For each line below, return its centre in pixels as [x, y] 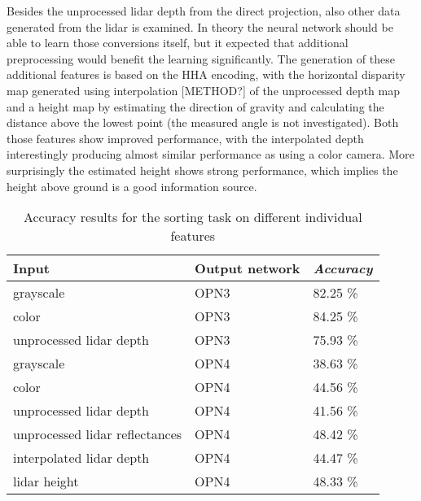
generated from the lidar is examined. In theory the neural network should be [200, 26]
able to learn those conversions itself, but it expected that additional [178, 43]
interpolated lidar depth [81, 458]
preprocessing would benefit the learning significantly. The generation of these [201, 58]
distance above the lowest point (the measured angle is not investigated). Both [203, 122]
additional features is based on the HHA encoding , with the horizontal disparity [206, 74]
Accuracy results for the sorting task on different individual [193, 217]
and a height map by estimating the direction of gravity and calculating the [195, 106]
